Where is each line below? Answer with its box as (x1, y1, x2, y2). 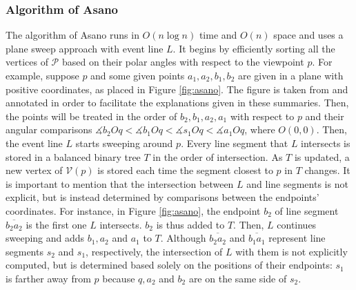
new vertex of (6, 163, 63, 177)
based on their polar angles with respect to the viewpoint (61, 55, 304, 69)
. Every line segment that (181, 135, 288, 150)
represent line (268, 231, 326, 245)
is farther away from (6, 271, 91, 285)
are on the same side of (188, 271, 287, 285)
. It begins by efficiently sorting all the (172, 41, 335, 55)
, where (244, 122, 275, 137)
